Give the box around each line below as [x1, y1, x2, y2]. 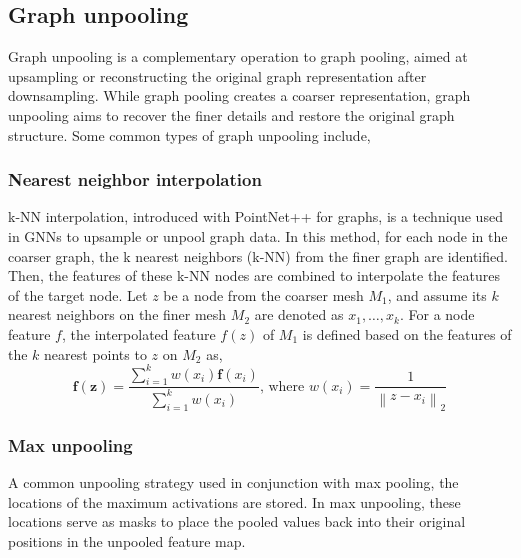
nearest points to [44, 343, 147, 364]
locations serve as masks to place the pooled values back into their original [8, 511, 466, 532]
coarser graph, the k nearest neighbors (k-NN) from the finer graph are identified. [8, 245, 508, 266]
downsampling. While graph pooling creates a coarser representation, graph [8, 85, 471, 106]
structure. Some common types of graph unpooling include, [8, 124, 371, 145]
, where [259, 379, 305, 394]
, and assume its [387, 284, 487, 305]
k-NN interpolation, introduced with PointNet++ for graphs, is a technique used [8, 206, 503, 227]
